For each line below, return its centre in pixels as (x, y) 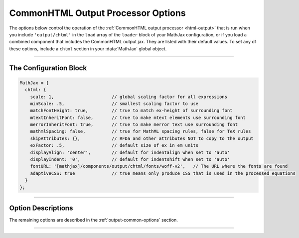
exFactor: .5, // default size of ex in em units (114, 145)
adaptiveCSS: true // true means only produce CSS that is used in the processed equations (163, 173)
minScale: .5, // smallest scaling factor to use (114, 104)
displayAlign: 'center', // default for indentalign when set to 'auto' (130, 152)
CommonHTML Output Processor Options (98, 13)
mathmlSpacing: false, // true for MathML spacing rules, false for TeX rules (141, 131)
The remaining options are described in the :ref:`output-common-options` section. (93, 220)
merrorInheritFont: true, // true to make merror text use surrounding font (134, 125)
